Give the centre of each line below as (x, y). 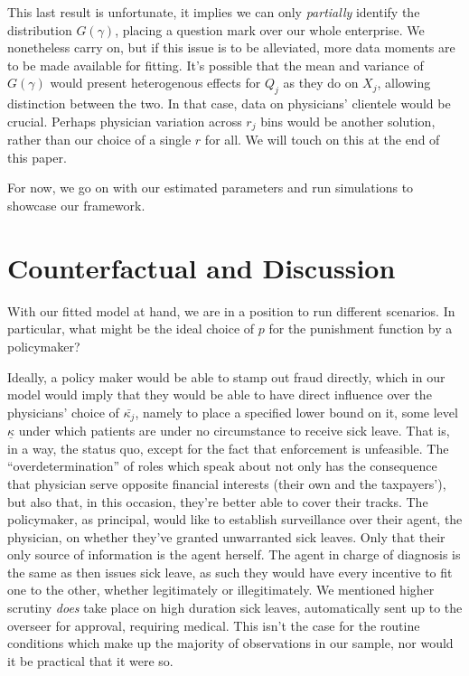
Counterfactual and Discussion (202, 267)
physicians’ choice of (63, 412)
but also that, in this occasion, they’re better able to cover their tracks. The (218, 501)
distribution (40, 29)
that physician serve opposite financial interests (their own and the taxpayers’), (227, 483)
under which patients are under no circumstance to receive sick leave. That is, (234, 431)
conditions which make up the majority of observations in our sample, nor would (230, 643)
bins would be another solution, (348, 121)
